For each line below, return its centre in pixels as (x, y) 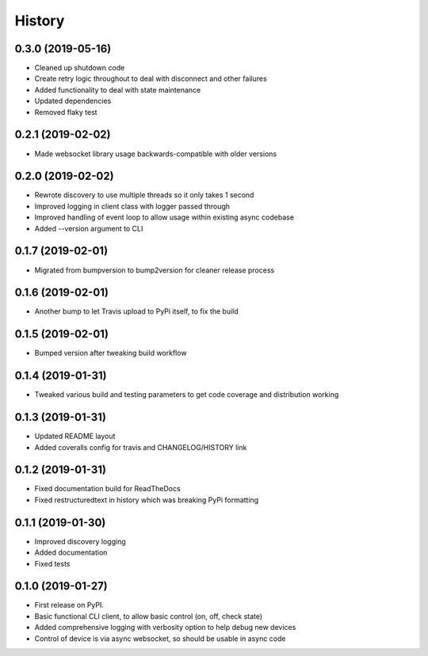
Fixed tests (52, 563)
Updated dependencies (73, 101)
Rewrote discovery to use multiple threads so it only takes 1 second (144, 195)
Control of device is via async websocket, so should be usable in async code (160, 639)
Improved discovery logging (80, 541)
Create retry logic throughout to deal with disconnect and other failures (151, 78)
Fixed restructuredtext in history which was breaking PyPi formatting (147, 500)
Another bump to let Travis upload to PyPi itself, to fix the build (137, 311)
